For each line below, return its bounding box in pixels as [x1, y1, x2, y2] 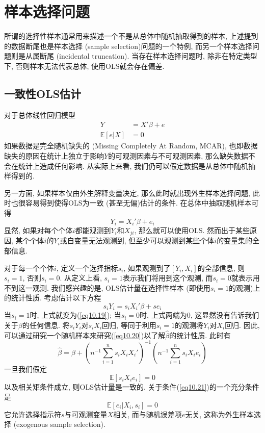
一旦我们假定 [4, 363, 47, 374]
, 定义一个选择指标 [56, 262, 118, 273]
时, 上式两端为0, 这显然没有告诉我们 [140, 310, 259, 320]
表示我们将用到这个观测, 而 [122, 272, 213, 283]
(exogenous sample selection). [13, 419, 105, 429]
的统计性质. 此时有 [169, 329, 231, 340]
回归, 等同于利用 [102, 320, 156, 330]
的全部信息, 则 [197, 262, 245, 273]
